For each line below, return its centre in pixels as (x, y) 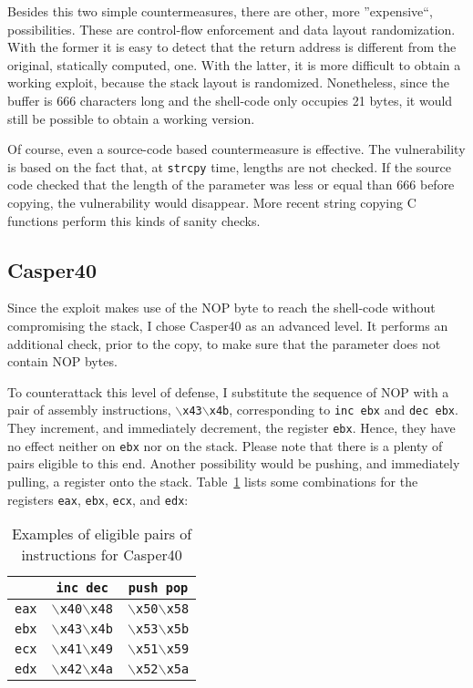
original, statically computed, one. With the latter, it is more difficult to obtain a (234, 64)
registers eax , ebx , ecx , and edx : (98, 499)
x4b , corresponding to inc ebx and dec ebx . (334, 410)
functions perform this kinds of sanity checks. (134, 220)
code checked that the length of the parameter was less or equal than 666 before (231, 185)
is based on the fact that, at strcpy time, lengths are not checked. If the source (230, 166)
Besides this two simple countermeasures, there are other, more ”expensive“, (220, 11)
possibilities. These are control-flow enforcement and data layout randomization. (231, 29)
